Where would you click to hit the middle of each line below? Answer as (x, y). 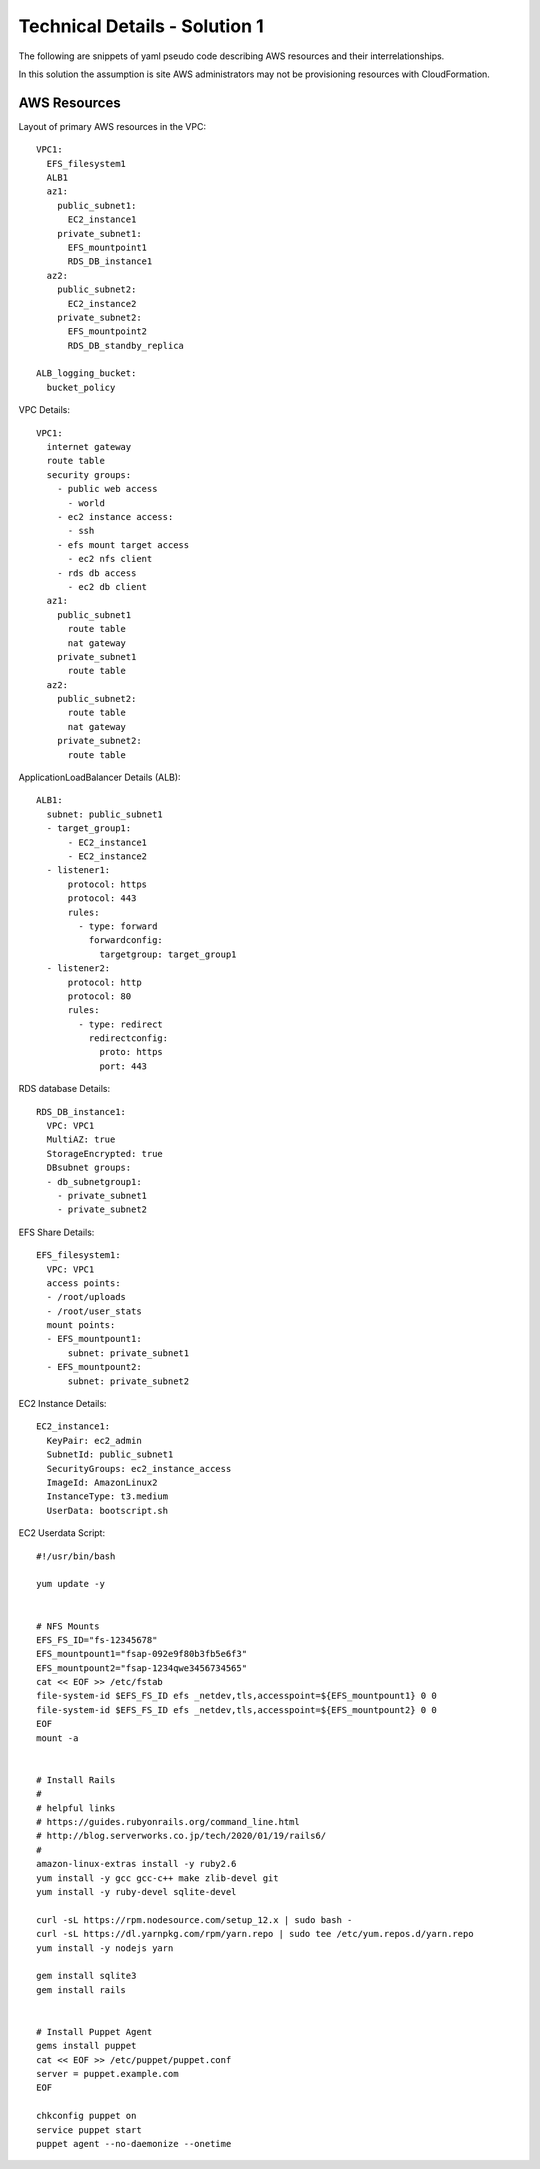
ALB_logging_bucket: (86, 373)
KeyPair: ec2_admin (94, 1440)
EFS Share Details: (56, 1232)
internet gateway (89, 447)
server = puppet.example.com (107, 2074)
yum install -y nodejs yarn (105, 1948)
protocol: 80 (99, 996)
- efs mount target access (123, 544)
